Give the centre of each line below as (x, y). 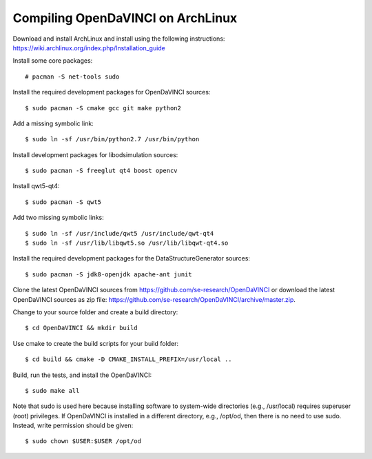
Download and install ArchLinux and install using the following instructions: (119, 39)
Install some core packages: (53, 61)
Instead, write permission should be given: (73, 426)
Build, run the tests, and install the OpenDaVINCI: (82, 375)
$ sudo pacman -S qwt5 (63, 202)
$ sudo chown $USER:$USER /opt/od (83, 441)
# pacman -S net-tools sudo (72, 76)
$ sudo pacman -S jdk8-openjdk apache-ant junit (108, 274)
